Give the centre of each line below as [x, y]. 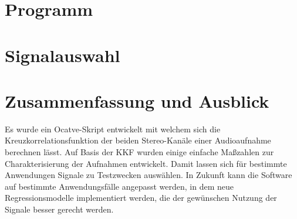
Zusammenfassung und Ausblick [137, 100]
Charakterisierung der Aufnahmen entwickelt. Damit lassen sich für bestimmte [146, 163]
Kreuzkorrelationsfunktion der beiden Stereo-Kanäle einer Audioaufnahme [138, 140]
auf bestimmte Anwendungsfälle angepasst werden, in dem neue [119, 186]
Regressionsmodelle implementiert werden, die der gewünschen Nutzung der [141, 198]
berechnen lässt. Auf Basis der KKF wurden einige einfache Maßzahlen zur [139, 152]
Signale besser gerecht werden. [59, 209]
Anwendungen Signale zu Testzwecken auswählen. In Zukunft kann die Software [148, 175]
